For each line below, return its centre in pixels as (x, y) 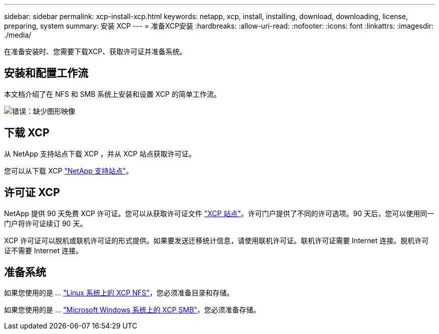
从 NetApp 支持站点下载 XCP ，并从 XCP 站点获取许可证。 (100, 153)
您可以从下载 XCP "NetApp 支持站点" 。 (69, 171)
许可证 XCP (32, 193)
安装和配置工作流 (46, 73)
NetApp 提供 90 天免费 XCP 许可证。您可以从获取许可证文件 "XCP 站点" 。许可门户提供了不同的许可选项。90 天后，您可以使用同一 (219, 213)
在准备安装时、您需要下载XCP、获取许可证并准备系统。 (95, 51)
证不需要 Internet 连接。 (44, 250)
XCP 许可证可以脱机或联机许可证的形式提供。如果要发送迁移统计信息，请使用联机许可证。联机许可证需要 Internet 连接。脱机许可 (216, 240)
